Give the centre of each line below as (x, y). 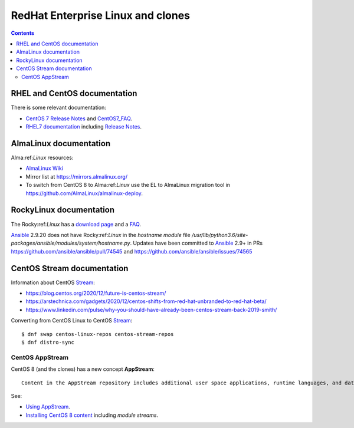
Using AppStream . (48, 407)
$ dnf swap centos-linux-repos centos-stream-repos (98, 334)
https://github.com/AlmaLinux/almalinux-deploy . (84, 193)
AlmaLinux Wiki (44, 169)
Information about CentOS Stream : (53, 282)
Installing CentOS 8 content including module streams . (92, 415)
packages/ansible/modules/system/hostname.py (71, 243)
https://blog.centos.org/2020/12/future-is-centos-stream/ (96, 293)
